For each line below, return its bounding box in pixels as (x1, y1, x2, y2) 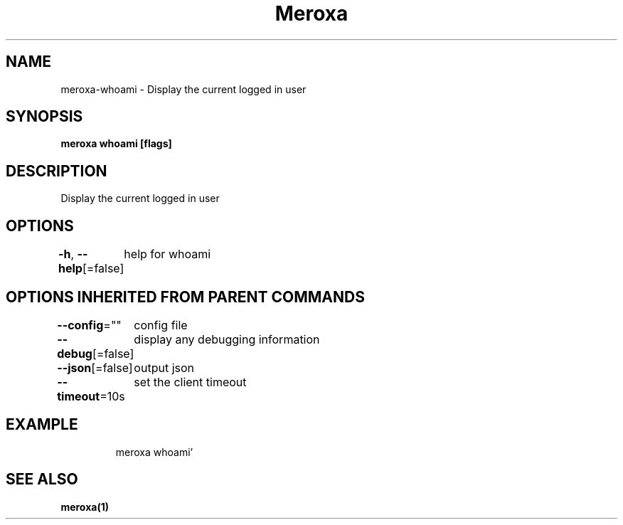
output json (134, 360, 195, 375)
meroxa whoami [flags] (60, 137, 172, 150)
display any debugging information (134, 332, 320, 346)
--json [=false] (57, 360, 133, 375)
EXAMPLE (6, 415, 78, 434)
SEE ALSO (6, 470, 78, 489)
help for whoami (124, 247, 211, 262)
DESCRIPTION (6, 161, 107, 180)
